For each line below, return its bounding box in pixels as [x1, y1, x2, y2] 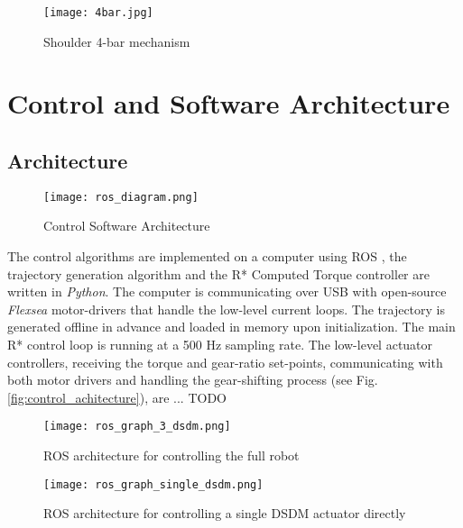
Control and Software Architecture [7, 85, 450, 122]
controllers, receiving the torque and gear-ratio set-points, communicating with [7, 352, 443, 371]
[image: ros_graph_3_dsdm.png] [43, 420, 231, 433]
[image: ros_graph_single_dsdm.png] [43, 478, 264, 491]
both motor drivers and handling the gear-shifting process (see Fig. [7, 370, 378, 389]
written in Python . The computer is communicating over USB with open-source [7, 282, 447, 301]
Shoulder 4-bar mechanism [43, 32, 190, 50]
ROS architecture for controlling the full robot [43, 446, 300, 465]
